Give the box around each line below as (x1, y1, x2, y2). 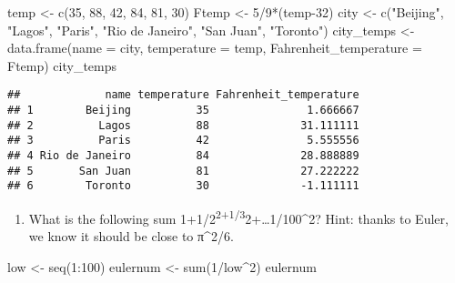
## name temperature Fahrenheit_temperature (7, 88, 359, 102)
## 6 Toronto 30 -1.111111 (7, 179, 359, 193)
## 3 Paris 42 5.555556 (7, 134, 359, 147)
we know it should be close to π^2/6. (28, 227, 234, 246)
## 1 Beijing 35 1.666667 (7, 104, 359, 117)
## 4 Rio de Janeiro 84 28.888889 (7, 149, 359, 162)
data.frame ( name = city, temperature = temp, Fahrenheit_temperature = (7, 38, 422, 57)
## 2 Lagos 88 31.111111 (7, 118, 359, 132)
